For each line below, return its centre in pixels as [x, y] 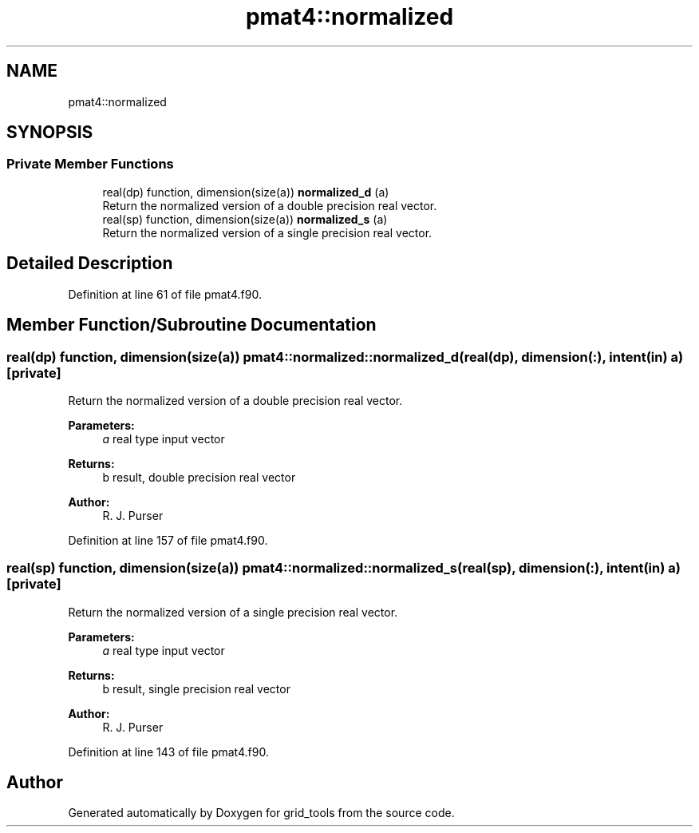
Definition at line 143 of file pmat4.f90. [168, 752]
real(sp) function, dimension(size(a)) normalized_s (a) [245, 219]
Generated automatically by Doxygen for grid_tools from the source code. [261, 813]
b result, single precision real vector [196, 688]
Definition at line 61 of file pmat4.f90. [165, 294]
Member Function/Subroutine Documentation [192, 325]
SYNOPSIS [50, 133]
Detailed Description [90, 264]
